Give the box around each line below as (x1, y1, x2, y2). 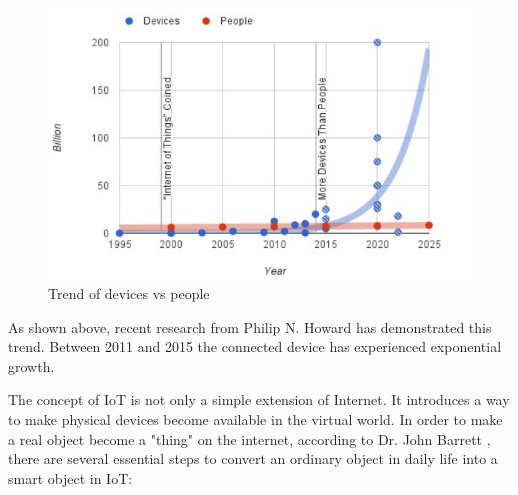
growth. (8, 355, 55, 376)
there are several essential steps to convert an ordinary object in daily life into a (8, 448, 498, 469)
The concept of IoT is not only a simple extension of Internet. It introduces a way (8, 389, 510, 410)
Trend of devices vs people (48, 283, 210, 304)
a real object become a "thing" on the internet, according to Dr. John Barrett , (8, 428, 491, 449)
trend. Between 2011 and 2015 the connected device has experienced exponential (8, 336, 502, 357)
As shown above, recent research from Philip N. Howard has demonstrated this (8, 316, 492, 337)
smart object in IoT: (8, 467, 133, 488)
